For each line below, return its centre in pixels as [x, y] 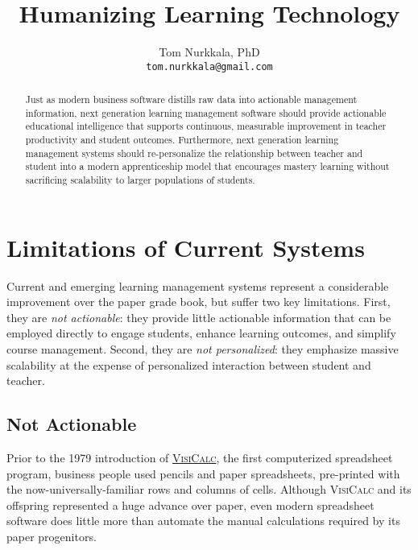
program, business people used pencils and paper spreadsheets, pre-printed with [203, 473]
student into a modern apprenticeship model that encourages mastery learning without [207, 166]
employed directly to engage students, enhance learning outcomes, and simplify [201, 333]
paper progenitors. [52, 537]
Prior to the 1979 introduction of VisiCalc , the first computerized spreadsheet [200, 458]
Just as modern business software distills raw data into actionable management [191, 99]
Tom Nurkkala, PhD [209, 52]
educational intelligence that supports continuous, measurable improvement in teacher [206, 126]
